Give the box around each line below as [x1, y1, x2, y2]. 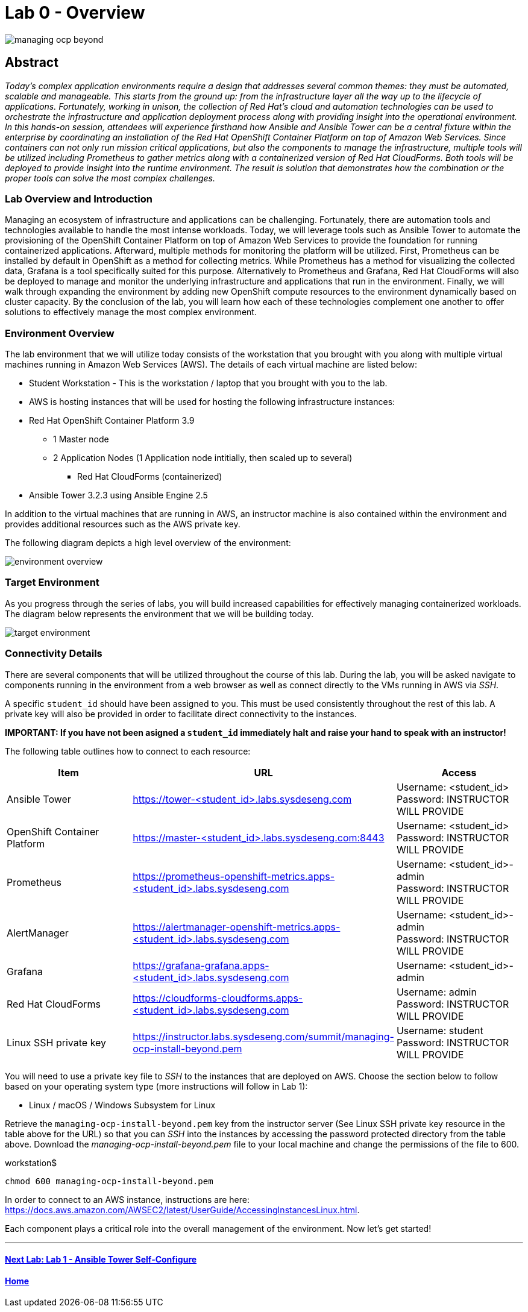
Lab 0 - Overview [5, 2, 145, 23]
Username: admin [396, 985, 477, 998]
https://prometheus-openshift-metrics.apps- [133, 870, 335, 882]
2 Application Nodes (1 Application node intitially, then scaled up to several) [53, 453, 353, 463]
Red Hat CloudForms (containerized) [77, 471, 222, 482]
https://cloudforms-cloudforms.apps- [133, 991, 303, 1004]
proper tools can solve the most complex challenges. [5, 172, 215, 183]
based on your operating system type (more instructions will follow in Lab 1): [5, 1081, 308, 1091]
